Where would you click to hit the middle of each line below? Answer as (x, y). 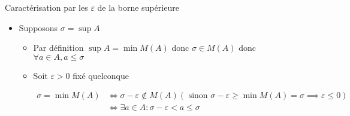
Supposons (38, 27)
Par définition (58, 48)
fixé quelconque (101, 75)
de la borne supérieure (138, 7)
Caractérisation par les (46, 7)
